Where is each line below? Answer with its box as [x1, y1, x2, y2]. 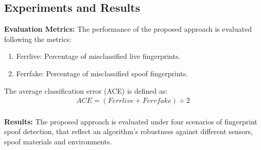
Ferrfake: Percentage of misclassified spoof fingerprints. [16, 68, 188, 78]
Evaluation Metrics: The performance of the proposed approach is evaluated [4, 24, 252, 34]
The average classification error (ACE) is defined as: [4, 85, 168, 96]
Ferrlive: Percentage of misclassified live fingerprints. [16, 51, 181, 61]
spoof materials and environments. [4, 136, 112, 146]
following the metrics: [4, 33, 72, 44]
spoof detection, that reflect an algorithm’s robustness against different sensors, [4, 126, 253, 137]
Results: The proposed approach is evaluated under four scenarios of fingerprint [4, 116, 257, 126]
